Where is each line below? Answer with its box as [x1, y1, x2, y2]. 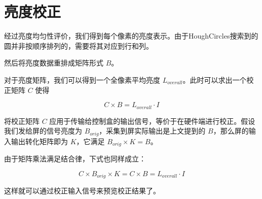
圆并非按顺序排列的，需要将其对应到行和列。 [4, 40, 153, 51]
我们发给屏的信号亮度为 [4, 125, 82, 136]
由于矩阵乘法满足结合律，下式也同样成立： [4, 153, 146, 164]
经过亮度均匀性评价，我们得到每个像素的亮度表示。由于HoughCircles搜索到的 [4, 30, 258, 41]
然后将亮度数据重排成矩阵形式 [4, 57, 103, 68]
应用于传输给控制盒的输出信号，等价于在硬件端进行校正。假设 [49, 115, 255, 126]
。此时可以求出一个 [182, 74, 247, 85]
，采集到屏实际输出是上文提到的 [99, 125, 206, 136]
